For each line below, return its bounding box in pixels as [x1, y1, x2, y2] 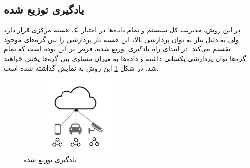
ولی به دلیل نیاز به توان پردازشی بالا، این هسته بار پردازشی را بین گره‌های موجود [4, 34, 239, 44]
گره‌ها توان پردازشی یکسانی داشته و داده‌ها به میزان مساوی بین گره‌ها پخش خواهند [4, 53, 246, 63]
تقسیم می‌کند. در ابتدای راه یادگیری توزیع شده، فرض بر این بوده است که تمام [4, 44, 231, 54]
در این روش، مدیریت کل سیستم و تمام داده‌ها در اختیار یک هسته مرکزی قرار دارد [4, 25, 241, 35]
